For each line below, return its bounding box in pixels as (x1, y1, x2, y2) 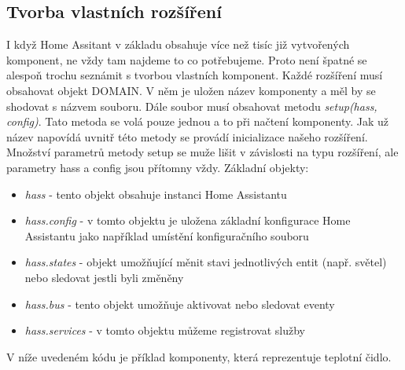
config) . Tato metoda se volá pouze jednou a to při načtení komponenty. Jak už (6, 113, 388, 130)
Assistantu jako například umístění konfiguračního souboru (24, 227, 309, 244)
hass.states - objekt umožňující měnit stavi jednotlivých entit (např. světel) (24, 254, 387, 270)
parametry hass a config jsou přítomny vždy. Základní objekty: (6, 159, 309, 175)
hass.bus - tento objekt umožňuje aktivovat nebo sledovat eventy (24, 295, 335, 312)
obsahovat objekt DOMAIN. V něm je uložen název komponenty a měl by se (6, 82, 376, 98)
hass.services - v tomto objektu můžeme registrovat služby (24, 322, 305, 339)
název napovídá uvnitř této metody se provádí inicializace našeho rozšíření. (6, 128, 368, 145)
